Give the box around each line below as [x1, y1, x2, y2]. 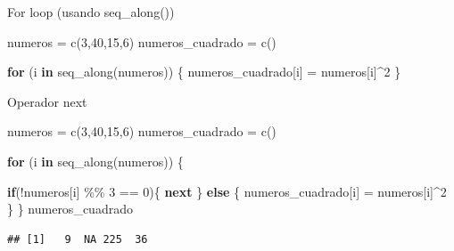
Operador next [7, 92, 87, 110]
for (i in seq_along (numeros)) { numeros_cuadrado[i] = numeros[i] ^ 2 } [7, 62, 401, 81]
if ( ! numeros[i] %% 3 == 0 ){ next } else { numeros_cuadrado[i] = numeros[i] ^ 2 [7, 182, 447, 200]
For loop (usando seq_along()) [7, 3, 175, 20]
